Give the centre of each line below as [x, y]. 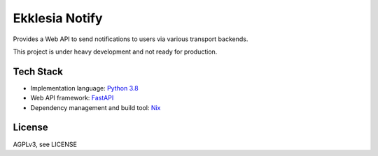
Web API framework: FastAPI [72, 98]
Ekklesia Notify [58, 18]
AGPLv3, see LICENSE [45, 144]
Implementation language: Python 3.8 [85, 88]
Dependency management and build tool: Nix [96, 107]
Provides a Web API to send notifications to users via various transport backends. [131, 39]
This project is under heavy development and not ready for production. [115, 52]
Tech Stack [38, 71]
